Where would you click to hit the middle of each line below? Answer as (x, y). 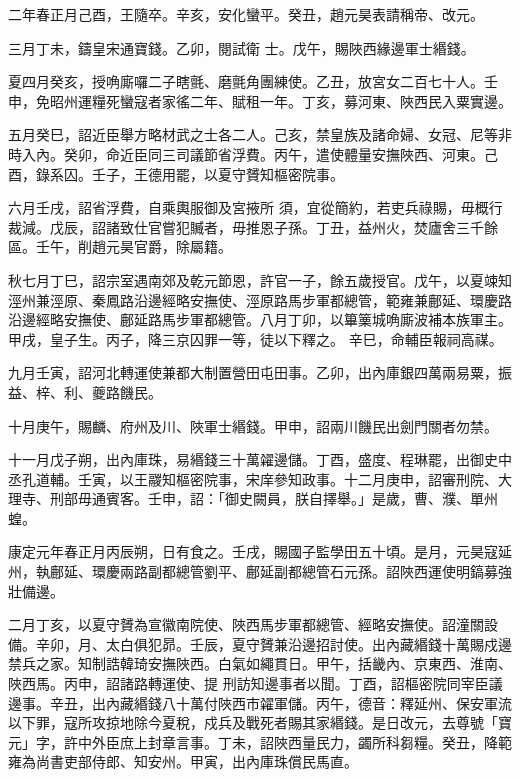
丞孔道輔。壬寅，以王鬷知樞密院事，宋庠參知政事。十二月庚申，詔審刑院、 (253, 478)
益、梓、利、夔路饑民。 (85, 391)
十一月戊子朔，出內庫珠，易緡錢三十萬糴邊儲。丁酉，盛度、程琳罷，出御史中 (260, 459)
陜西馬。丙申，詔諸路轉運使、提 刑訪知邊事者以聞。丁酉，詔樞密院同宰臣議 (255, 683)
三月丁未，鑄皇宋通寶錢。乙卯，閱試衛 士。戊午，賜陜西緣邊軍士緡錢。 (241, 47)
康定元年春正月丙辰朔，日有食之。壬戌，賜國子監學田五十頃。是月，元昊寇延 (260, 551)
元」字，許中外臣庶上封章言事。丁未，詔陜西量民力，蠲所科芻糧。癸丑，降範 (260, 741)
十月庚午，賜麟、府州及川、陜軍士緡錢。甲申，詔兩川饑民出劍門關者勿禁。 (253, 425)
